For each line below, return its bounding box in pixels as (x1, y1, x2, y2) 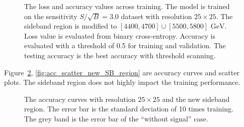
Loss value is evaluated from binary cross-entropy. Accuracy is (24, 30, 215, 41)
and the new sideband (162, 93, 230, 104)
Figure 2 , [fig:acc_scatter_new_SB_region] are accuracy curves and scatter (4, 67, 239, 77)
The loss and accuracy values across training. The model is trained (24, 1, 230, 11)
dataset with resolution (121, 11, 192, 21)
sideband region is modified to (24, 21, 117, 31)
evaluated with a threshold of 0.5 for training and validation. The (24, 40, 226, 51)
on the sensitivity (24, 11, 77, 21)
